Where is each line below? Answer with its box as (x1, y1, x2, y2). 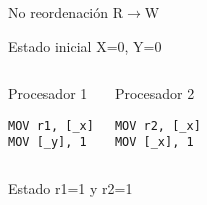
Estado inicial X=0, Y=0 (8, 35, 162, 56)
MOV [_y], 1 (8, 135, 87, 150)
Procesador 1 (8, 83, 88, 104)
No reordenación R (8, 2, 123, 22)
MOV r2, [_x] (114, 118, 201, 133)
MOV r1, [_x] (8, 118, 94, 133)
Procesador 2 (114, 83, 195, 104)
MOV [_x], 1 (114, 135, 194, 150)
